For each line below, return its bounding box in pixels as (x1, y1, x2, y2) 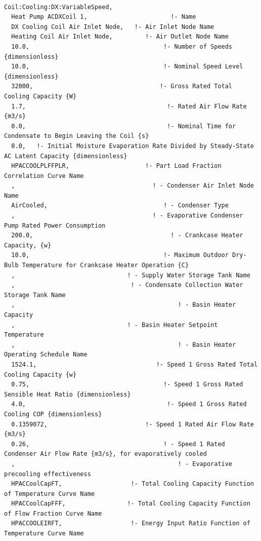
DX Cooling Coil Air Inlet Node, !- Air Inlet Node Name (11, 23, 214, 30)
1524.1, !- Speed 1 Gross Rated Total (11, 360, 258, 368)
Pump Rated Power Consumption (4, 222, 106, 229)
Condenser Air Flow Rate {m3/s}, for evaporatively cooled (4, 450, 207, 458)
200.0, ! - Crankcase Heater (11, 232, 243, 239)
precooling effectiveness (4, 470, 91, 478)
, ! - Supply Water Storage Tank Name (11, 271, 250, 279)
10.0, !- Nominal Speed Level (11, 63, 243, 70)
